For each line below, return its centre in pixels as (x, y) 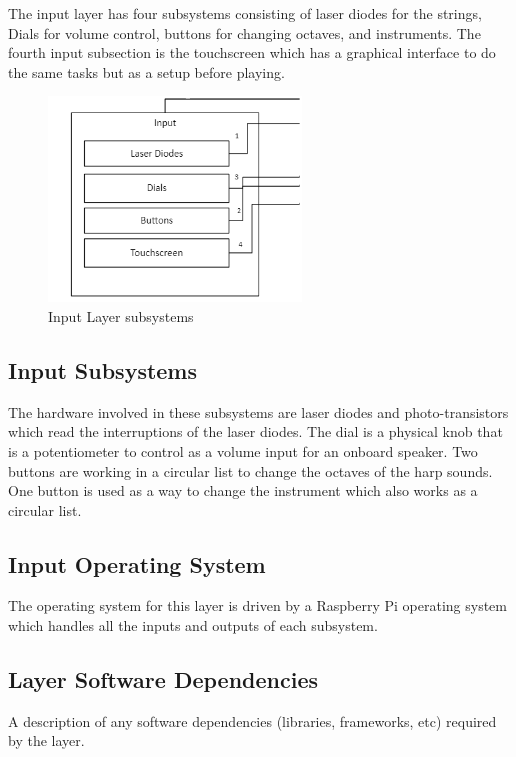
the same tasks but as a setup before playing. (146, 71)
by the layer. (46, 740)
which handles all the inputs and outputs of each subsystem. (193, 625)
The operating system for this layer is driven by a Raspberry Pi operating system (257, 605)
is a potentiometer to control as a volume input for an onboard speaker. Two (243, 450)
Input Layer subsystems (121, 315)
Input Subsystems (103, 369)
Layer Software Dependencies (163, 679)
